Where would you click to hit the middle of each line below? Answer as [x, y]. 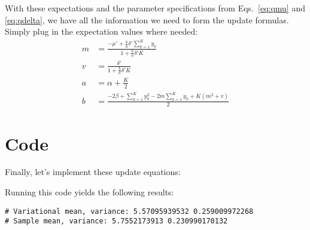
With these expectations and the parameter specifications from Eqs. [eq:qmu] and [155, 8]
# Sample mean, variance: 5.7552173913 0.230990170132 [116, 221]
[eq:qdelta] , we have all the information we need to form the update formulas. [147, 19]
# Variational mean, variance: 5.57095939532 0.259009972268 [129, 211]
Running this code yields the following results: [89, 192]
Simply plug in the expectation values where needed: [101, 31]
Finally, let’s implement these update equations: [93, 172]
